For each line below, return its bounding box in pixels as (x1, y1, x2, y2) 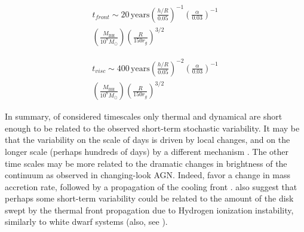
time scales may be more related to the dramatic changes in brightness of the (5, 157, 287, 169)
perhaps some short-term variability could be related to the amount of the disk (5, 192, 294, 204)
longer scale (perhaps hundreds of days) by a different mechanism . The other (5, 145, 289, 157)
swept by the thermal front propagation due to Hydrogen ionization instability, (5, 203, 294, 216)
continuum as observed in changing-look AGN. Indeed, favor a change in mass (5, 169, 291, 181)
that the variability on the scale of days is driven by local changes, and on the (5, 133, 290, 146)
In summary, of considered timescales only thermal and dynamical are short (5, 110, 282, 123)
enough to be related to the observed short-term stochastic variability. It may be (5, 121, 300, 134)
